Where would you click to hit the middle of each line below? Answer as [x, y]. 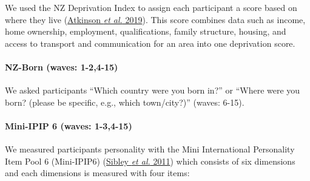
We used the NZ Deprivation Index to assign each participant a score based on [151, 7]
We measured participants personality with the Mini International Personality [150, 149]
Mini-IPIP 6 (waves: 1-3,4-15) [69, 125]
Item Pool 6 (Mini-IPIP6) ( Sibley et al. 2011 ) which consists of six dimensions [150, 161]
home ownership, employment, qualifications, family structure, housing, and [146, 31]
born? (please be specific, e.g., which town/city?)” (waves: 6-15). [125, 102]
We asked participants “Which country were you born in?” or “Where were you [153, 90]
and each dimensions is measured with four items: [97, 173]
